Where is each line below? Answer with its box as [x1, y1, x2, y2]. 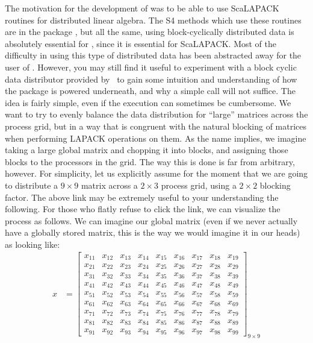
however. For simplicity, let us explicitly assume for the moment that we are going [5, 167, 308, 180]
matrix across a [81, 178, 138, 191]
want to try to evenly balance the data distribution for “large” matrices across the [5, 108, 308, 121]
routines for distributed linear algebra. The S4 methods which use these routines [5, 13, 302, 26]
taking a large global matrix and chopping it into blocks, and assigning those [5, 143, 288, 156]
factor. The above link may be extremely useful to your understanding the [5, 190, 279, 203]
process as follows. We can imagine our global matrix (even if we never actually [5, 214, 298, 227]
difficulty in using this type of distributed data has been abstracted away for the [5, 49, 302, 61]
